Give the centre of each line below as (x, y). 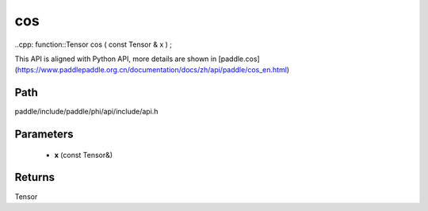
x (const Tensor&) (84, 155)
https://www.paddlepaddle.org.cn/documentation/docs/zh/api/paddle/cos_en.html (152, 70)
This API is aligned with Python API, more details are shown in (116, 59)
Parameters (44, 134)
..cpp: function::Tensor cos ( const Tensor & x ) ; (94, 44)
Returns (35, 177)
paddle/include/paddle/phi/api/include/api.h (86, 112)
